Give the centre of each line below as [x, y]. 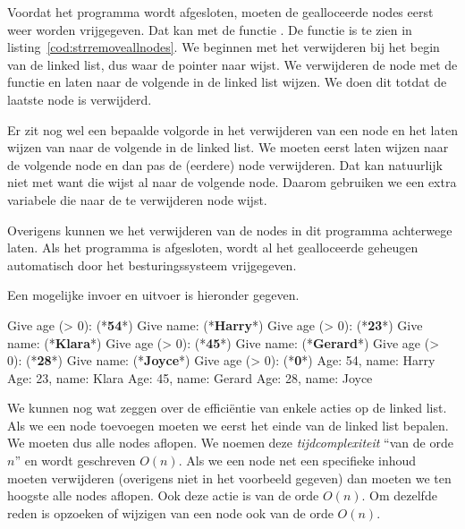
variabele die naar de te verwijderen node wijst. [137, 199]
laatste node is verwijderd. [80, 99]
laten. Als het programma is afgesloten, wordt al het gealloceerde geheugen [213, 247]
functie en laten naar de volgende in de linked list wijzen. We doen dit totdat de [227, 82]
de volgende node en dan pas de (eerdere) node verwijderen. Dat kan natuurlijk [225, 164]
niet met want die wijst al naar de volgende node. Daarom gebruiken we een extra [232, 182]
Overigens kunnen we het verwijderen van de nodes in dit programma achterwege [230, 230]
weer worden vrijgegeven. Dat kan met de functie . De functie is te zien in [210, 29]
